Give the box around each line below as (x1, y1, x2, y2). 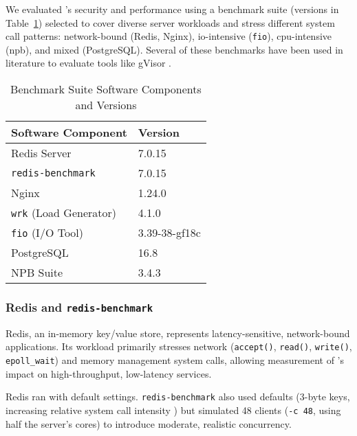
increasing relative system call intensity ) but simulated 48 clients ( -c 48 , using (6, 402, 341, 417)
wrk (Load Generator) (11, 205, 116, 221)
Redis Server (11, 145, 72, 161)
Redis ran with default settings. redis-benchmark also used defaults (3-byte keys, (6, 389, 350, 404)
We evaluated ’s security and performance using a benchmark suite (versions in (6, 2, 339, 16)
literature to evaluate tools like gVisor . (6, 56, 171, 70)
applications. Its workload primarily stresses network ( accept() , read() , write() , (6, 339, 352, 354)
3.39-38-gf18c (138, 225, 201, 241)
